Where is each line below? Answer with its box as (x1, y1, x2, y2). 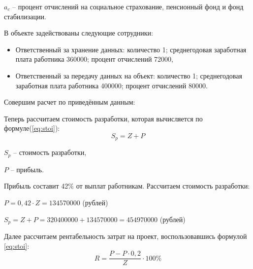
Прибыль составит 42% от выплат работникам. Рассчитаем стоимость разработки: (4, 181, 250, 191)
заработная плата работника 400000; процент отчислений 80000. (15, 80, 208, 90)
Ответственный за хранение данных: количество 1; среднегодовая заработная (15, 44, 247, 54)
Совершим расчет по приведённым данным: (4, 97, 135, 107)
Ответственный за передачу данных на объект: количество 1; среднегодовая (15, 70, 242, 80)
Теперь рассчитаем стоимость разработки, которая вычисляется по (4, 113, 203, 123)
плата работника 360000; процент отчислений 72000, (15, 54, 173, 64)
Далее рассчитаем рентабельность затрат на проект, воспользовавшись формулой (4, 231, 247, 241)
